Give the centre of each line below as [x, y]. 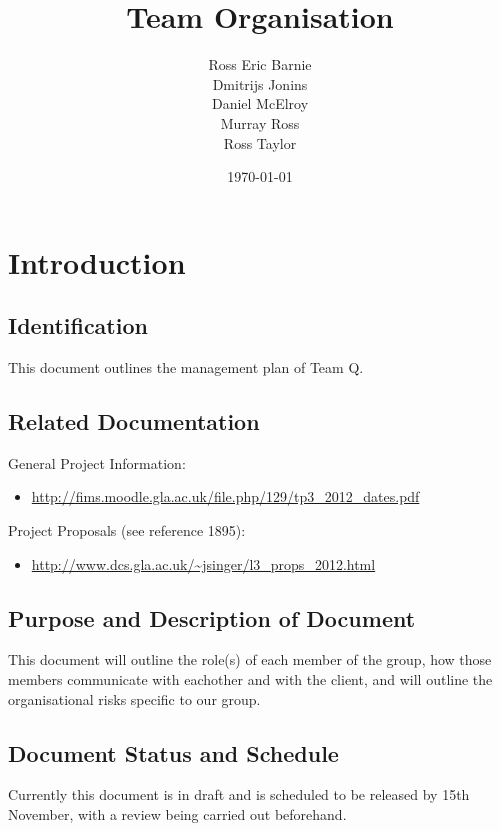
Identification [78, 325]
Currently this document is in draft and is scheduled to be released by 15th [239, 794]
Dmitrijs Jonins [260, 83]
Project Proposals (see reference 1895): [127, 530]
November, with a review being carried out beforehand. [177, 814]
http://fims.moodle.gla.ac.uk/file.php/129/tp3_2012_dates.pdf [225, 496]
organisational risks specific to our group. [134, 698]
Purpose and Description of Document [212, 617]
